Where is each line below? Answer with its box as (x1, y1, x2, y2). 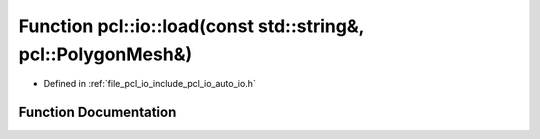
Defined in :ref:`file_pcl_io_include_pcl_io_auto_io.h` (43, 78, 257, 90)
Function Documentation (18, 104, 177, 121)
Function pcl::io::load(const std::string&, (18, 15, 365, 37)
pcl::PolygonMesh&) (18, 43, 193, 65)
